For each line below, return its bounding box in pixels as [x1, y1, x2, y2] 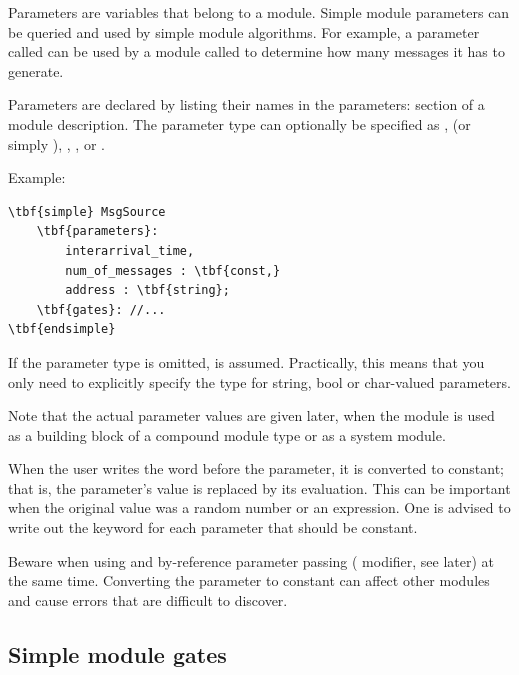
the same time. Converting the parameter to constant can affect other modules [8, 570, 490, 591]
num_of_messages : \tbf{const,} [65, 263, 281, 278]
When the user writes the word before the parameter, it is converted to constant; [8, 458, 504, 479]
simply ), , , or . [8, 133, 105, 154]
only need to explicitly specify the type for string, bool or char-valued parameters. [8, 371, 511, 392]
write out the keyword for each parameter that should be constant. [8, 517, 418, 538]
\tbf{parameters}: [36, 224, 159, 239]
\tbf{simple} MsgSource [8, 204, 166, 219]
